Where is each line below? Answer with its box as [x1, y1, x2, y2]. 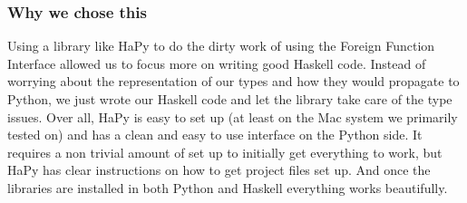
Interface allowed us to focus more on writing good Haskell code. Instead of [7, 53, 426, 72]
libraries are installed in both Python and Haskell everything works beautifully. [7, 178, 448, 197]
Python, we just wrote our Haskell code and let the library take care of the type [7, 90, 452, 108]
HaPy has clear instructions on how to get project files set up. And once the [7, 160, 431, 179]
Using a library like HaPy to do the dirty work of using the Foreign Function [7, 36, 435, 55]
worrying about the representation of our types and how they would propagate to [7, 72, 460, 91]
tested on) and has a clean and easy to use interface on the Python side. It [7, 125, 423, 144]
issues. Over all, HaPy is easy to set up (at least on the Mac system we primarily [7, 107, 458, 126]
